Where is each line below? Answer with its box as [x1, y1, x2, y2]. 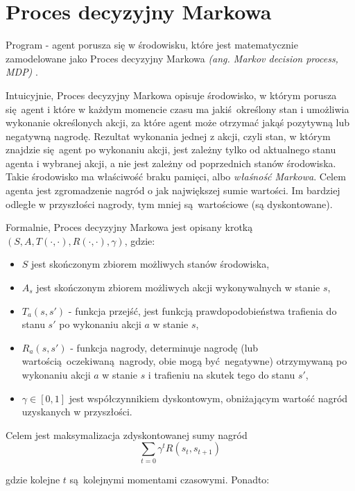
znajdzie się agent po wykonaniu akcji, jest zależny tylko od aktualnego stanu [6, 142, 336, 157]
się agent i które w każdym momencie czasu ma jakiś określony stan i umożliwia [6, 101, 349, 116]
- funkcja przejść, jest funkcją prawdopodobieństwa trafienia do [68, 303, 337, 318]
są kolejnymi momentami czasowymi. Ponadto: [69, 472, 270, 486]
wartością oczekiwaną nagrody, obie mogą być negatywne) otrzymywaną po [21, 354, 347, 368]
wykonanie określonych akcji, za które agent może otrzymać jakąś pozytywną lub [6, 115, 350, 130]
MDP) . [6, 64, 38, 79]
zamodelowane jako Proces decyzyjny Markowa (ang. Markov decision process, [6, 51, 338, 65]
